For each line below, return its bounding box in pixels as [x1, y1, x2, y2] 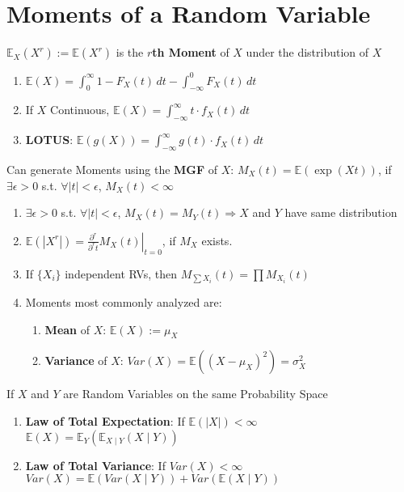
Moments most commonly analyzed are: [25, 294, 222, 311]
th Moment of [152, 44, 229, 61]
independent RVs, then [65, 265, 177, 282]
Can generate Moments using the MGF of [6, 161, 218, 178]
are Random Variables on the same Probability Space [63, 385, 328, 402]
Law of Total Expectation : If [25, 413, 185, 430]
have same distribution [284, 204, 398, 221]
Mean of [44, 320, 90, 337]
